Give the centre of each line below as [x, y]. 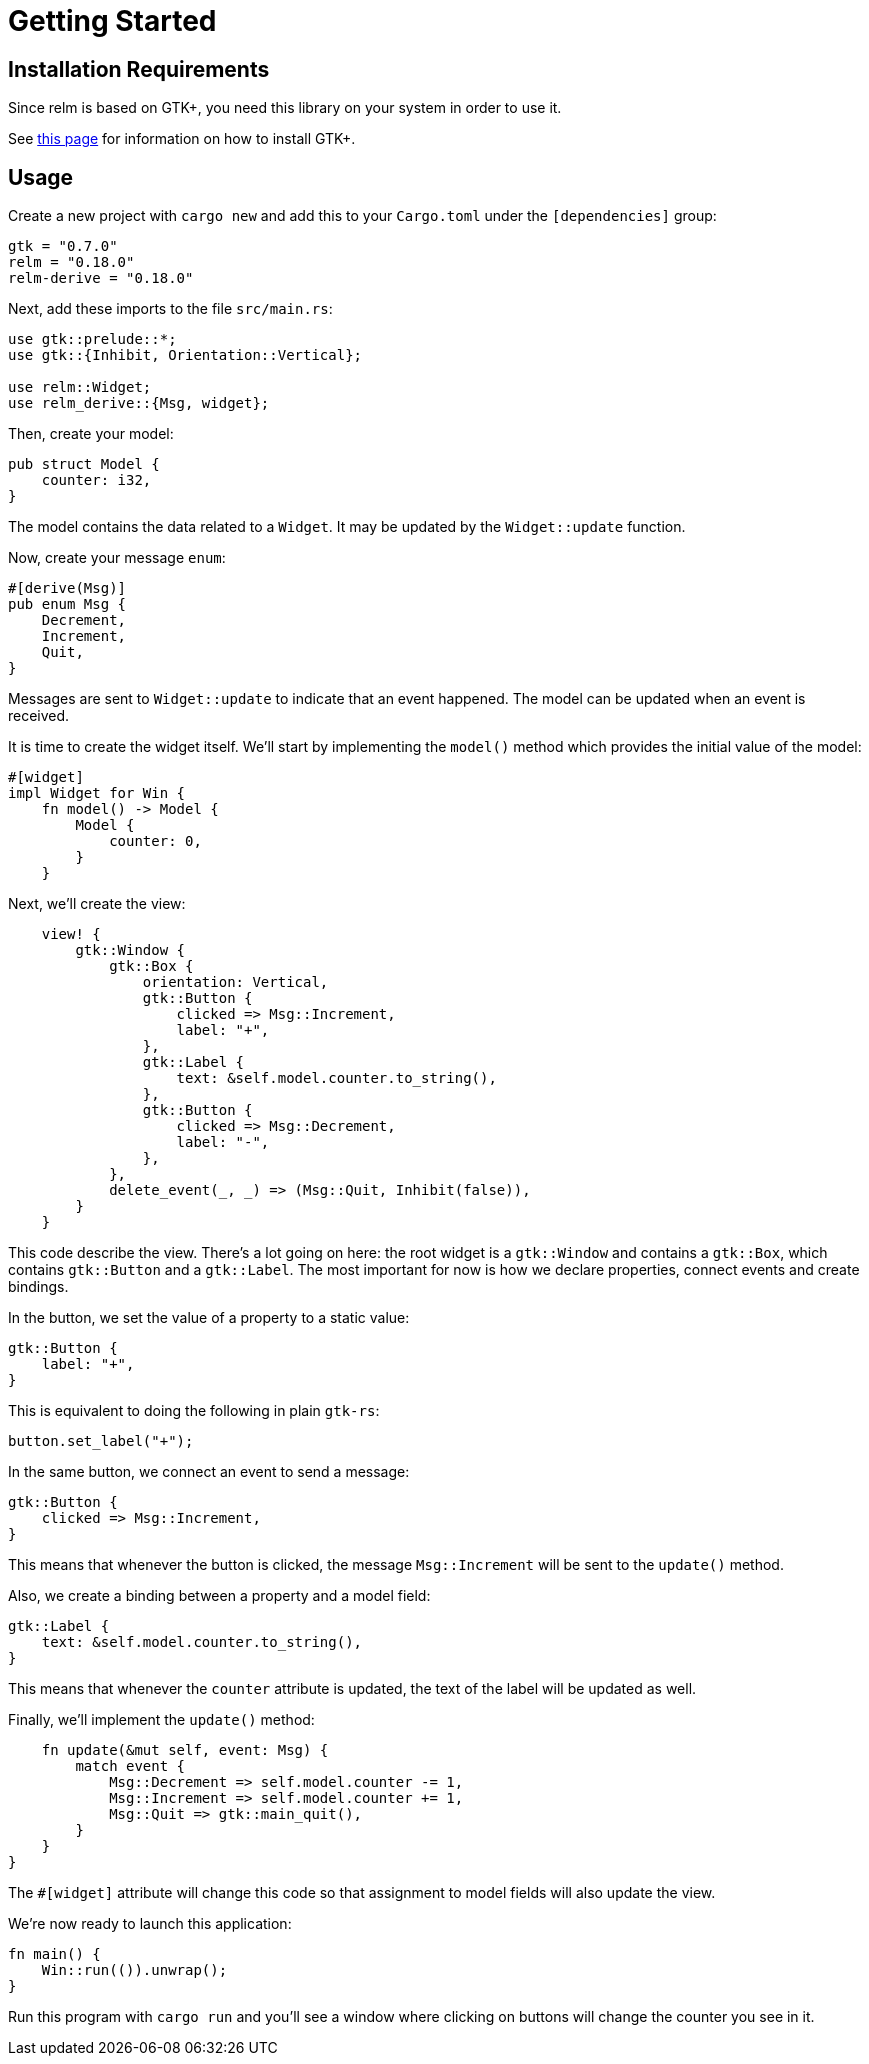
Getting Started [112, 21]
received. [39, 716]
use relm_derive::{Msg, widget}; [139, 403]
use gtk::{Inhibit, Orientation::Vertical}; [185, 355]
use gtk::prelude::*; [92, 339]
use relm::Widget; [80, 387]
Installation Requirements [139, 69]
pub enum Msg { [67, 604]
